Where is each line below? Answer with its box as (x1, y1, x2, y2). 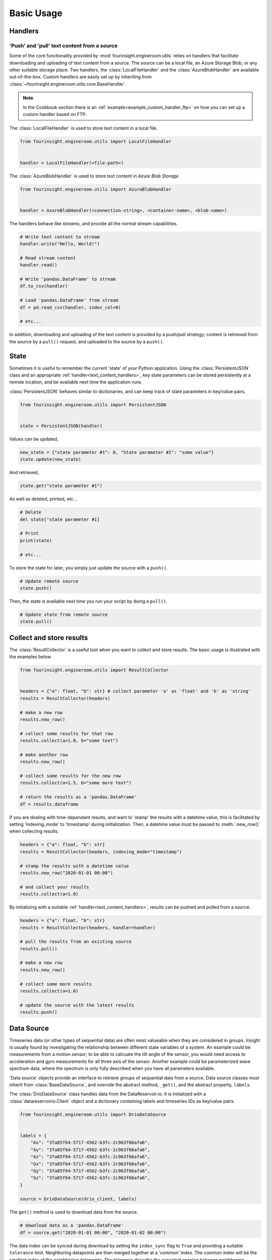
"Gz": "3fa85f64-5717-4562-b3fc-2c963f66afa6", (30, 1175, 151, 1181)
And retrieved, (9, 469, 39, 476)
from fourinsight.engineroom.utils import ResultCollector (20, 667, 169, 673)
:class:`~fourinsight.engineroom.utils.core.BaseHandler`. (9, 81, 127, 87)
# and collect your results (20, 884, 89, 890)
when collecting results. (9, 828, 59, 834)
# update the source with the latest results (20, 1002, 134, 1008)
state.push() (20, 585, 52, 591)
